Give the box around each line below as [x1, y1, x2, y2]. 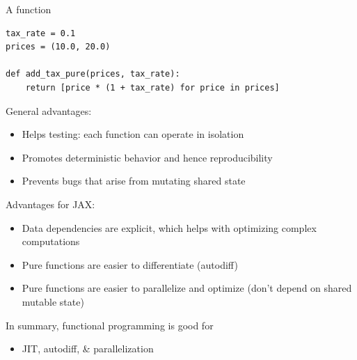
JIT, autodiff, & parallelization [22, 341, 154, 356]
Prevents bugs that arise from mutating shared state [22, 173, 246, 188]
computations [22, 234, 80, 249]
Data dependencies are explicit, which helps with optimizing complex [22, 220, 317, 235]
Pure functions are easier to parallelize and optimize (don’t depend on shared [22, 281, 352, 295]
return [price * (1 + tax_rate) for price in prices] [25, 82, 280, 93]
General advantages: [6, 103, 92, 118]
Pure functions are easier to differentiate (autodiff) [22, 257, 238, 272]
